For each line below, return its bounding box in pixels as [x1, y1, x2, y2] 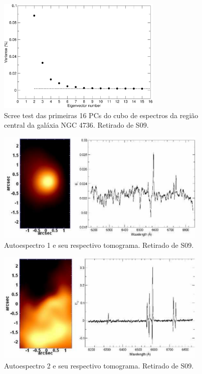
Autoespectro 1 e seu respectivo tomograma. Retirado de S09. [4, 240, 194, 250]
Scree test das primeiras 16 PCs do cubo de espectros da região [4, 110, 198, 120]
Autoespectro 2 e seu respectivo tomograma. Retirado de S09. [4, 360, 194, 370]
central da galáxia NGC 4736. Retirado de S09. [4, 120, 149, 130]
